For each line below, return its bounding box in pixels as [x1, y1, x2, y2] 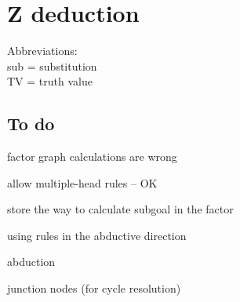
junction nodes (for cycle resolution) [7, 280, 181, 297]
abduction [7, 253, 56, 270]
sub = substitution [7, 57, 97, 74]
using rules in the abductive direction [7, 227, 187, 243]
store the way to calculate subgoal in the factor [7, 201, 234, 217]
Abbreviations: [7, 42, 78, 59]
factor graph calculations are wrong [7, 148, 177, 165]
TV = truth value [7, 73, 93, 89]
